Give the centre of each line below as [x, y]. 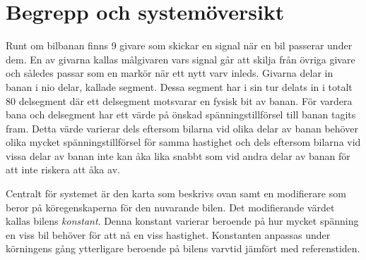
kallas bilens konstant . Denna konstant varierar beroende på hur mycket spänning [182, 221]
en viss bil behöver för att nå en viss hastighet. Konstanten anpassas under [168, 234]
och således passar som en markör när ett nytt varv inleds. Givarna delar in [170, 73]
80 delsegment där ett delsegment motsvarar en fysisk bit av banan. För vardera [179, 100]
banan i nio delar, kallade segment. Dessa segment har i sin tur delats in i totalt [179, 86]
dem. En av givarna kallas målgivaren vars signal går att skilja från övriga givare [181, 59]
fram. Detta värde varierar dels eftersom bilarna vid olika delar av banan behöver [182, 128]
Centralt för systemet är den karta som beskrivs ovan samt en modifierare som [176, 193]
